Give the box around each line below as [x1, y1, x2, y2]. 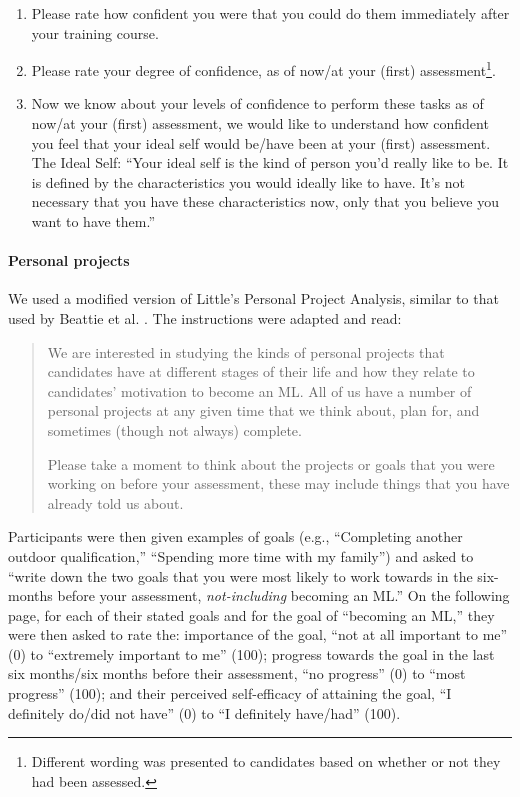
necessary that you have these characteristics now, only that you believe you [31, 191, 499, 212]
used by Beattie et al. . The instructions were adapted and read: [8, 307, 402, 328]
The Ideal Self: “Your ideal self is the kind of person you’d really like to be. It [31, 152, 509, 173]
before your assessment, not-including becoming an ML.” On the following [57, 585, 510, 606]
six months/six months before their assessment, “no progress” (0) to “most [8, 663, 466, 684]
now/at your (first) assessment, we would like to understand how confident [31, 113, 489, 134]
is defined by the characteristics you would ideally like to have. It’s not [31, 171, 465, 192]
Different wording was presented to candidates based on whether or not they [31, 751, 501, 772]
